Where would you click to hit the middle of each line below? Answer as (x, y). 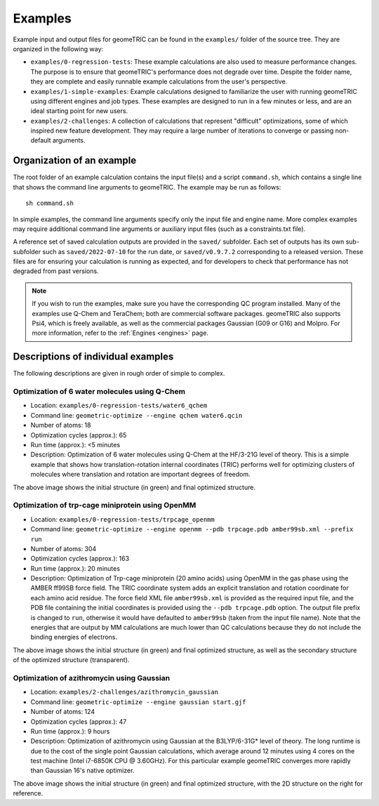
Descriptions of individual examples (93, 357)
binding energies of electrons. (74, 637)
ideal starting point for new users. (79, 111)
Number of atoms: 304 (64, 548)
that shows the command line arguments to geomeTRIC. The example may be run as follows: (147, 187)
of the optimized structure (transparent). (71, 660)
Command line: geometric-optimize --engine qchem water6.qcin (137, 415)
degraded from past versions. (56, 271)
